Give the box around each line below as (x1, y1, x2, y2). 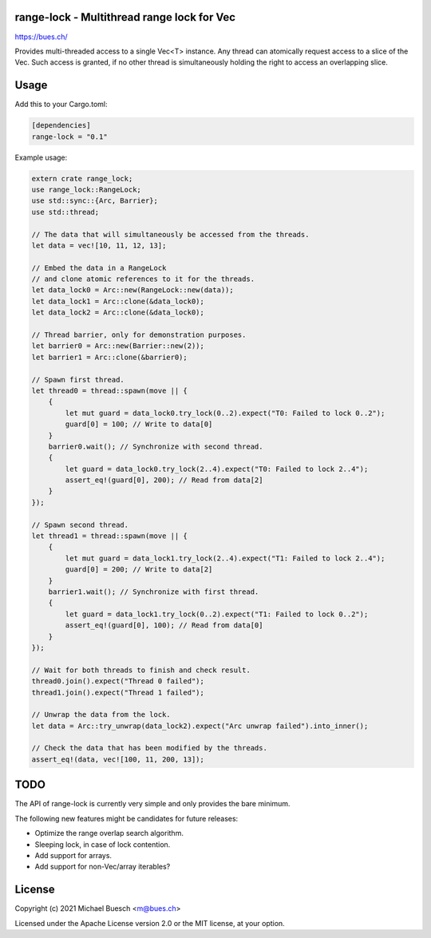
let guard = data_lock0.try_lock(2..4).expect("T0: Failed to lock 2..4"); (65, 464, 369, 473)
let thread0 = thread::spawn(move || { (31, 386, 188, 395)
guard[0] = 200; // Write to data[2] (65, 565, 213, 574)
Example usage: (14, 152, 68, 162)
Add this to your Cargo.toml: (14, 100, 108, 109)
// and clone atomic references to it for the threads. (31, 275, 255, 283)
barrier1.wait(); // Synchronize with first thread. (48, 588, 259, 596)
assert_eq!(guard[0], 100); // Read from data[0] (65, 621, 263, 630)
